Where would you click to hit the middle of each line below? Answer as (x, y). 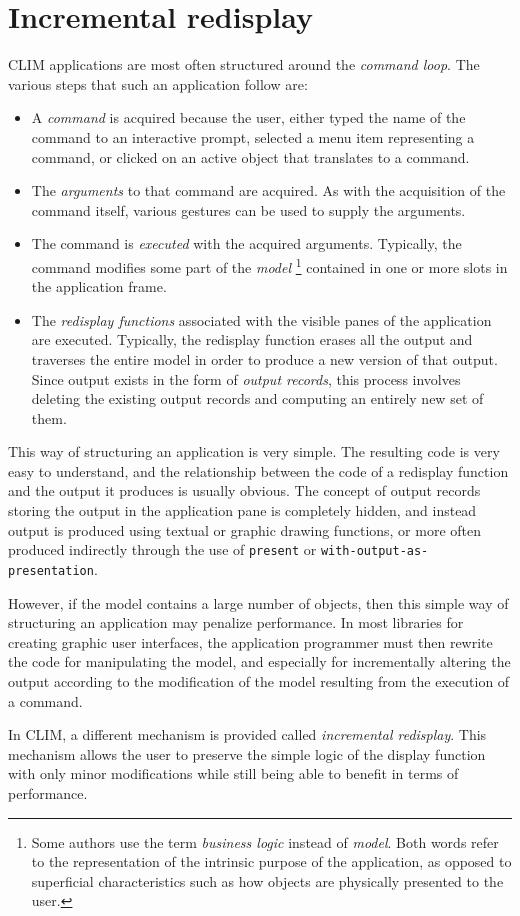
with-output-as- (374, 551)
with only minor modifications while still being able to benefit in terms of (233, 773)
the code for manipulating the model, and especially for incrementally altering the (259, 661)
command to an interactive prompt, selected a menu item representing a (253, 136)
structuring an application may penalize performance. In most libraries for (236, 622)
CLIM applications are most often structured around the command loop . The (244, 64)
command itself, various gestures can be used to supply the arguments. (248, 209)
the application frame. (99, 286)
